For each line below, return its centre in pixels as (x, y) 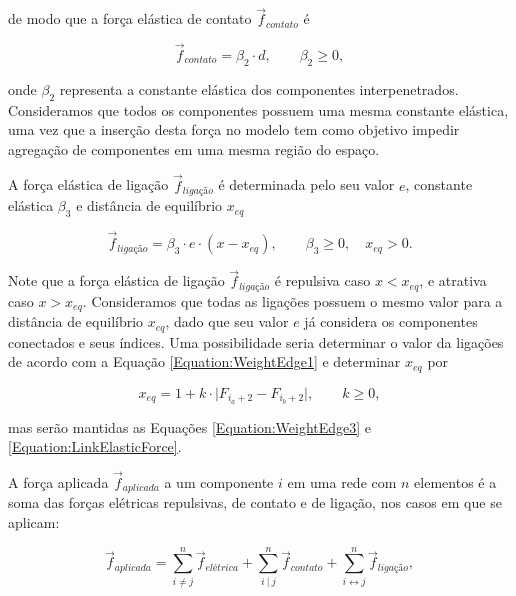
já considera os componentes (391, 321)
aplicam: (34, 522)
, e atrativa (453, 280)
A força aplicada (58, 481)
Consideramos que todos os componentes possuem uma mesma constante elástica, (258, 109)
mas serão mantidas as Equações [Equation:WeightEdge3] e (190, 426)
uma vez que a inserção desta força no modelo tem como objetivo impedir (234, 129)
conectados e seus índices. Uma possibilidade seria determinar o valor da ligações (256, 341)
